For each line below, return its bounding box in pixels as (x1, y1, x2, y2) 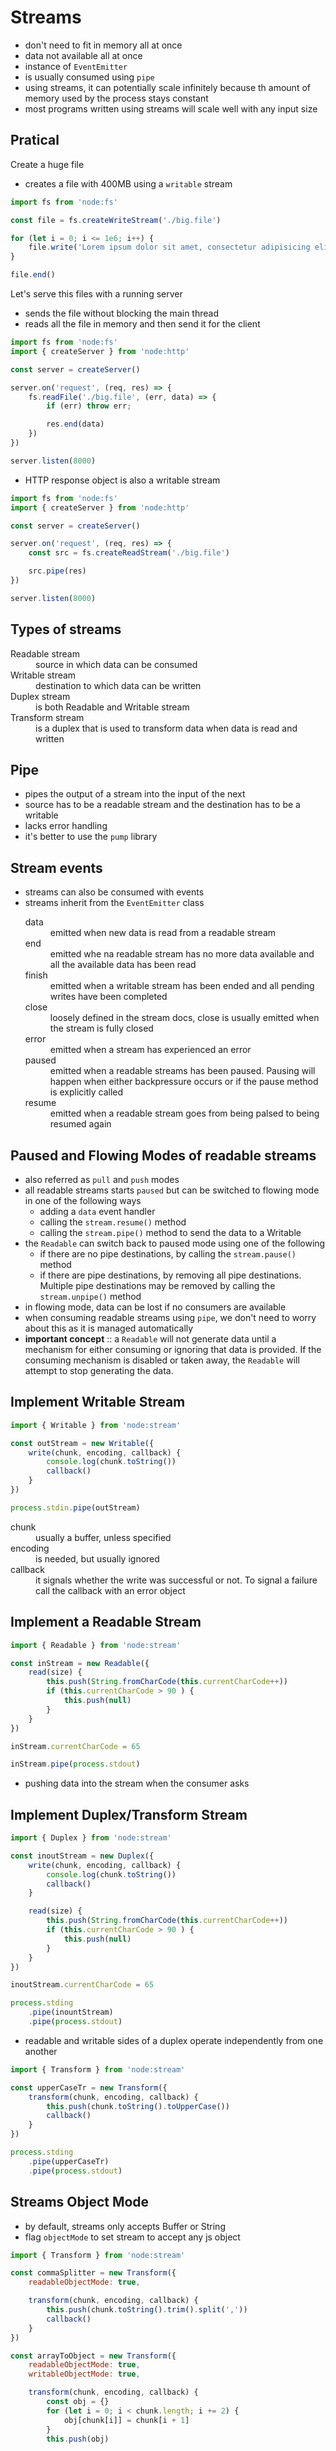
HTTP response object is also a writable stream (24, 474, 221, 486)
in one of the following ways (24, 1195, 142, 1206)
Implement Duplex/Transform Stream (10, 1806, 248, 1823)
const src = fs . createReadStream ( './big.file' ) (28, 548, 230, 558)
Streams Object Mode (10, 2194, 150, 2211)
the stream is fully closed (49, 1022, 154, 1035)
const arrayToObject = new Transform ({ (10, 2351, 177, 2361)
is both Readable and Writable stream (35, 701, 190, 713)
